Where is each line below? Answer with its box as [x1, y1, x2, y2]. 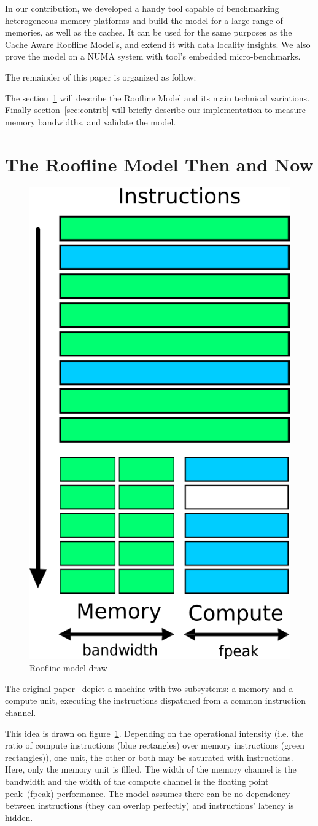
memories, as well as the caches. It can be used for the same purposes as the [5, 26, 292, 39]
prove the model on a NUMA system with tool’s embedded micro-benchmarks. [5, 50, 301, 63]
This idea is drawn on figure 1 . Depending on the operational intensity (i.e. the [5, 726, 304, 739]
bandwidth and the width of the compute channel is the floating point [5, 774, 269, 787]
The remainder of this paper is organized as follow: [5, 70, 196, 83]
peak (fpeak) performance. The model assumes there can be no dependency [5, 787, 290, 800]
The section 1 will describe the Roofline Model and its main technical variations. [5, 91, 310, 104]
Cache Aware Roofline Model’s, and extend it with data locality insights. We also [5, 37, 311, 50]
